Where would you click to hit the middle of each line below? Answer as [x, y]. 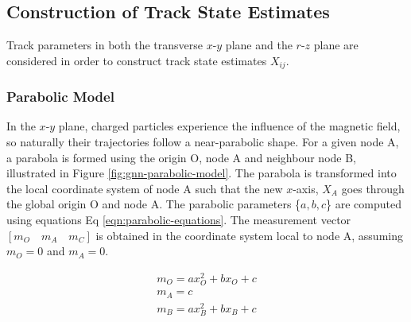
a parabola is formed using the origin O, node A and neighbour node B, [182, 157]
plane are [336, 45]
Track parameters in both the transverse [105, 45]
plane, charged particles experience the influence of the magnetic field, [229, 126]
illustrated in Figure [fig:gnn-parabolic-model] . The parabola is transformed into [202, 173]
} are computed [364, 204]
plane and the [259, 45]
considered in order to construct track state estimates [137, 60]
